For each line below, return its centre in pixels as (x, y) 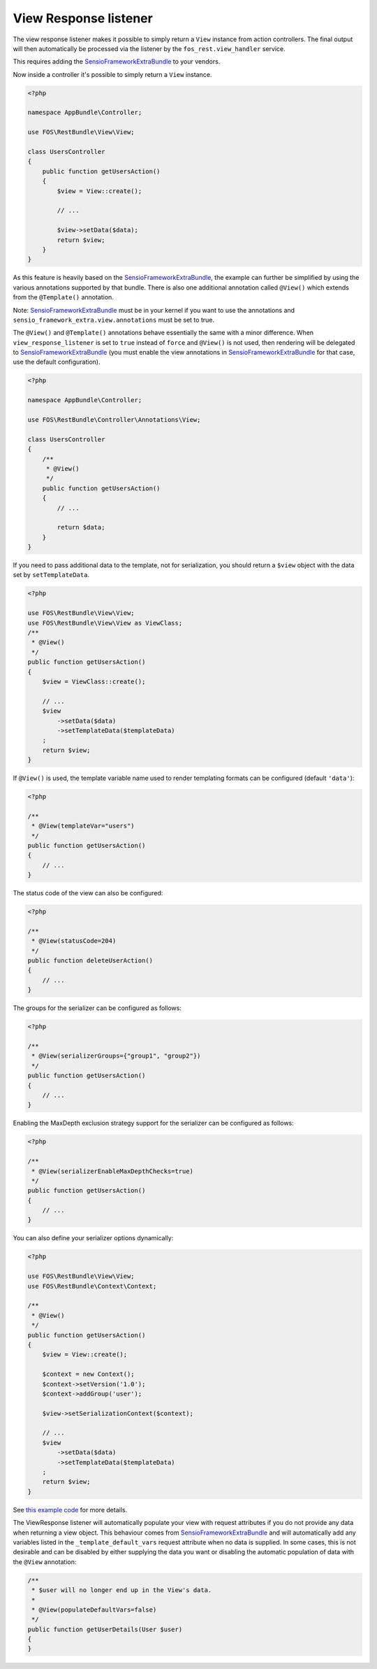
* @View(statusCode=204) (74, 941)
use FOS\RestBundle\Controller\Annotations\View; (114, 420)
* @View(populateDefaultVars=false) (94, 1610)
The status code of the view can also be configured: (88, 893)
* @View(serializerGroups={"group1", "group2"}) (116, 1056)
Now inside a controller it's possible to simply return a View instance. (112, 74)
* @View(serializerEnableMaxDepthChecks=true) (112, 1171)
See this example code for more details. (70, 1510)
